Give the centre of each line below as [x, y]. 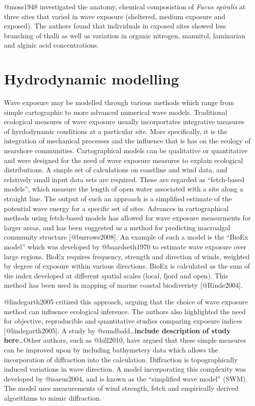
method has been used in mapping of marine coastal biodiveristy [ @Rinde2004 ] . [123, 285]
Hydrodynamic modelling [91, 79]
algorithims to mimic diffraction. [53, 397]
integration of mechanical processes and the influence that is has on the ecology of [127, 141]
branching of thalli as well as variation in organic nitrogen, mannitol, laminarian [125, 35]
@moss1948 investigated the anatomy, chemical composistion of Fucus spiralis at [125, 6]
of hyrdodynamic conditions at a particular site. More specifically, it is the [116, 131]
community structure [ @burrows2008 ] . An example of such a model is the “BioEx [126, 237]
